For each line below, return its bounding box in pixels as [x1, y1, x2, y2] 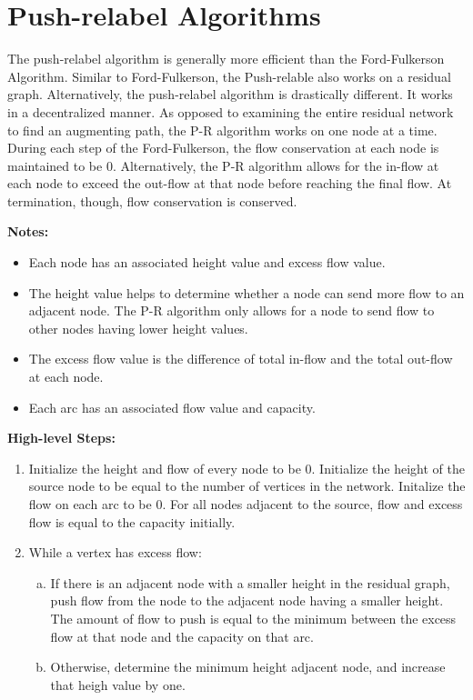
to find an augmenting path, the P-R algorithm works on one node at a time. [7, 120, 438, 139]
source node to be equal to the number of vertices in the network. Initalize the [28, 476, 466, 495]
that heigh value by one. [50, 675, 186, 694]
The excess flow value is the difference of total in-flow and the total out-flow [28, 349, 453, 368]
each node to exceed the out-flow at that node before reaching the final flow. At [7, 174, 452, 193]
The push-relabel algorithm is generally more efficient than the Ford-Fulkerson [7, 49, 445, 68]
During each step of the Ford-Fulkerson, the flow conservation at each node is [7, 138, 439, 157]
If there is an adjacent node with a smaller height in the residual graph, [50, 573, 450, 592]
